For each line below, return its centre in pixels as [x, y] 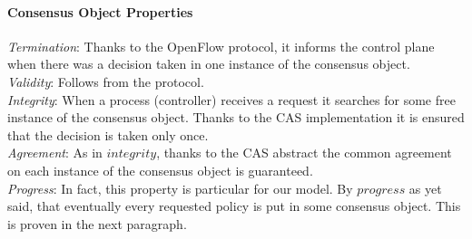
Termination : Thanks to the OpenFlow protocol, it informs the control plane [221, 46]
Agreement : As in [55, 153]
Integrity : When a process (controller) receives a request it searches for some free [231, 99]
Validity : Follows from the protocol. [106, 81]
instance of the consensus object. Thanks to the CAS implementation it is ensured [236, 117]
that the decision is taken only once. [108, 134]
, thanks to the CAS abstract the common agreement [304, 153]
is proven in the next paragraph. [97, 223]
